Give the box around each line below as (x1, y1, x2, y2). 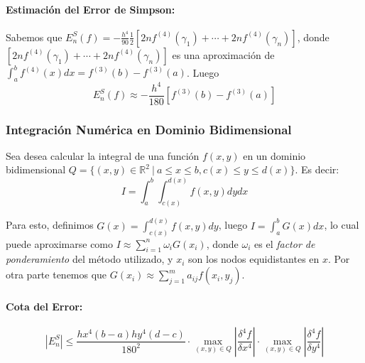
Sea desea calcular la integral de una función (6, 148, 200, 163)
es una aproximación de (172, 47, 275, 62)
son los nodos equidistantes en (188, 251, 320, 266)
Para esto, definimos (6, 217, 94, 232)
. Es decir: (295, 162, 339, 177)
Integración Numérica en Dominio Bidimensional (6, 120, 292, 138)
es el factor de (254, 236, 315, 251)
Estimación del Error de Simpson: (6, 1, 175, 16)
